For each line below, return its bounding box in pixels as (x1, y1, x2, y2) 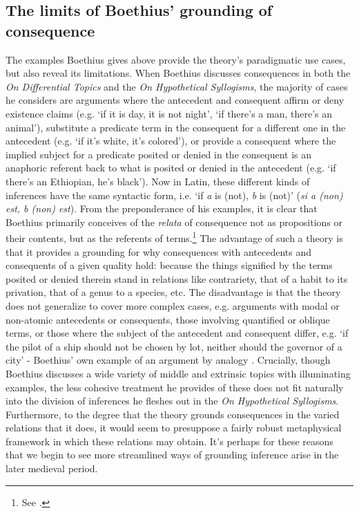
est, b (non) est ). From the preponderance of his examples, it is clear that (6, 201, 318, 216)
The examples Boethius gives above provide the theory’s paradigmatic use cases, (6, 52, 346, 66)
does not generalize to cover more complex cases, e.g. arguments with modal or (6, 298, 340, 313)
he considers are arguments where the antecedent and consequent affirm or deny (6, 93, 345, 107)
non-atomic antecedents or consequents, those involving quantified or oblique (6, 312, 330, 326)
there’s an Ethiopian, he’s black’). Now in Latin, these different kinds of (6, 174, 310, 188)
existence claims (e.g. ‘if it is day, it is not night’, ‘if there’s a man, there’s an (6, 106, 333, 120)
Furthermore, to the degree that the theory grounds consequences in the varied (6, 407, 340, 421)
